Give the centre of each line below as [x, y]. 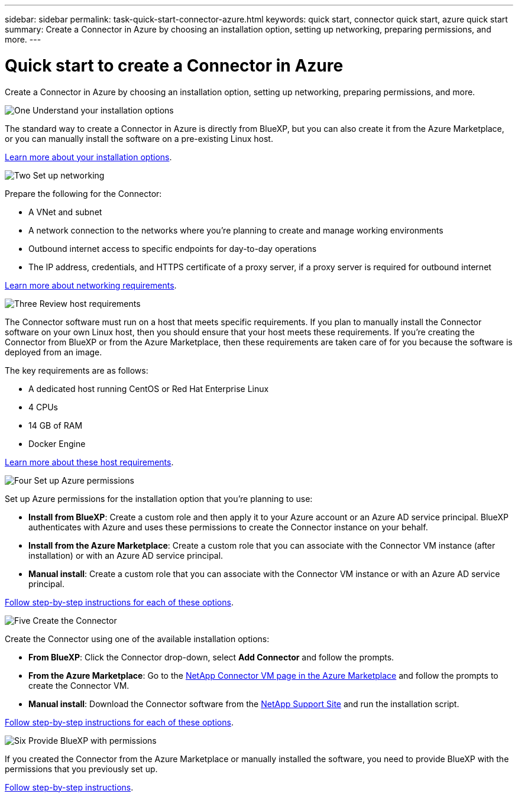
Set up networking [69, 175]
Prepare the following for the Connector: [83, 193]
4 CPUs [43, 407]
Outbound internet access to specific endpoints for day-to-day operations [173, 248]
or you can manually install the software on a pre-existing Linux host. [139, 138]
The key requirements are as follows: [77, 370]
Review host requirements [90, 303]
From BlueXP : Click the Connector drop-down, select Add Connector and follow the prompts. [211, 657]
